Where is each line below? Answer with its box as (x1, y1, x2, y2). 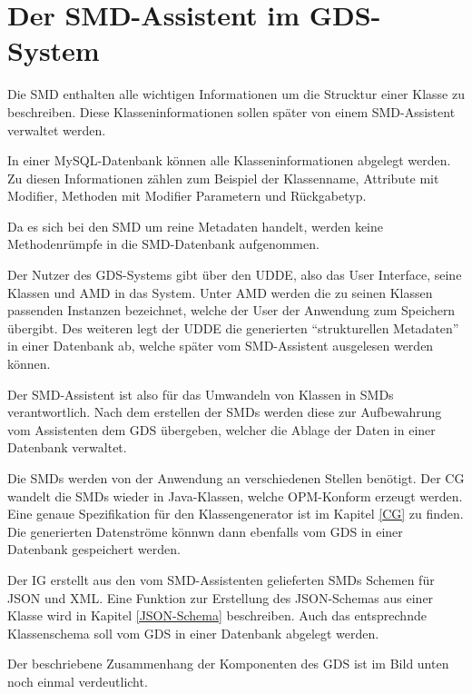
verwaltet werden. (7, 120, 106, 139)
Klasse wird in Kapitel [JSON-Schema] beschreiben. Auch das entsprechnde (7, 606, 427, 625)
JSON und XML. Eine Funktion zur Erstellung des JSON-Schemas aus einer (7, 588, 434, 607)
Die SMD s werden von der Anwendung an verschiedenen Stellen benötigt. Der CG (7, 469, 465, 487)
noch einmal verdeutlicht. (7, 671, 148, 690)
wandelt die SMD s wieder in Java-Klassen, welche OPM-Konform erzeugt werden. (7, 486, 463, 505)
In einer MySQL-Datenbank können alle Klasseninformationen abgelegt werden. (7, 151, 451, 170)
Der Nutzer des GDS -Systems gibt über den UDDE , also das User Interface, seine (7, 265, 462, 284)
